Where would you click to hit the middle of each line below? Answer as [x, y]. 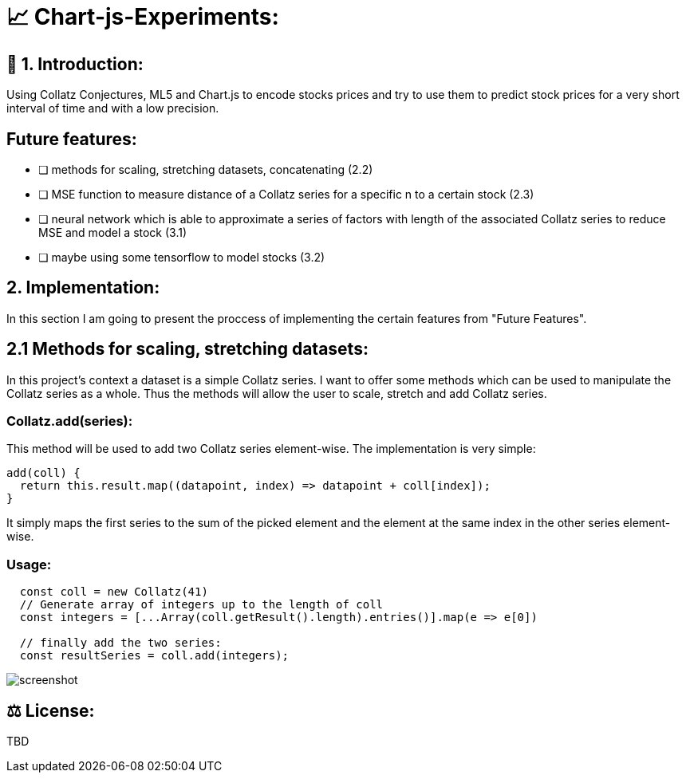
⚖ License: [51, 710]
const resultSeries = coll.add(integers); [154, 656]
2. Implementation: [83, 288]
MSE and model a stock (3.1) [113, 233]
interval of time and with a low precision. [113, 108]
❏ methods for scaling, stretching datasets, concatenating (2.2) [206, 170]
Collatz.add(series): [70, 421]
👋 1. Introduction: [75, 64]
